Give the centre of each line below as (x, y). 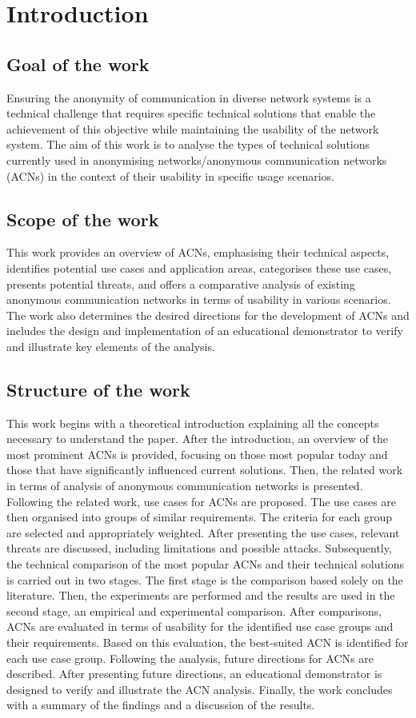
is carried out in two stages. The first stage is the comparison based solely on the (205, 579)
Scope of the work (83, 219)
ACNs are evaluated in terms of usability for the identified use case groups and (200, 626)
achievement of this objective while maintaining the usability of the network (193, 128)
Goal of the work (78, 64)
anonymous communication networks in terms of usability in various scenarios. (199, 299)
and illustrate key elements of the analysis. (111, 346)
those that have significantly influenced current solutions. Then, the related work (205, 470)
